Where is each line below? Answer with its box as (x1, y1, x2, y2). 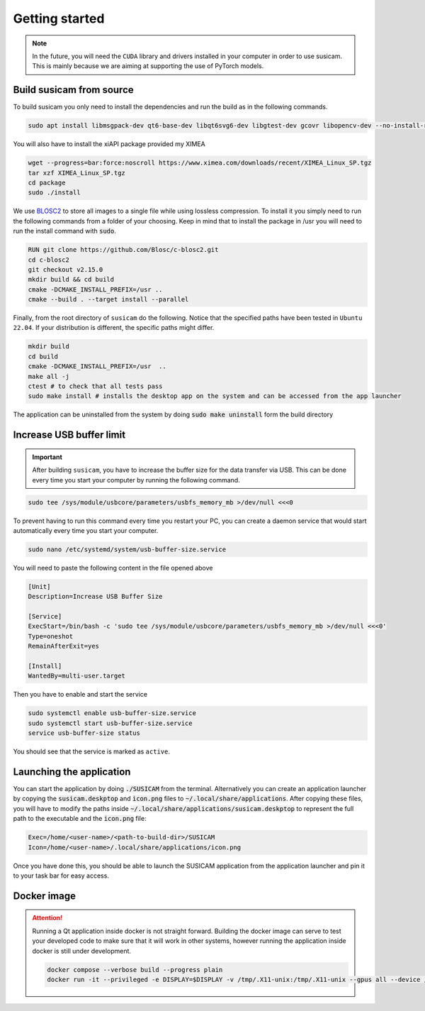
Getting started (13, 11, 105, 26)
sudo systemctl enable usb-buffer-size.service (28, 709, 196, 717)
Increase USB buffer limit (13, 429, 126, 441)
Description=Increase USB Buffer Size (28, 592, 163, 601)
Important (32, 453, 63, 461)
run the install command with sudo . (13, 227, 116, 236)
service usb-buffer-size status (28, 729, 141, 737)
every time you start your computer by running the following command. (32, 475, 240, 484)
